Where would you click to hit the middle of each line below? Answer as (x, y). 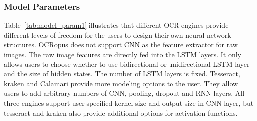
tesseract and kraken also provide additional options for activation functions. (121, 112)
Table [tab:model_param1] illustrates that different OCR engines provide (116, 25)
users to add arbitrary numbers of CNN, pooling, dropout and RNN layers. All (124, 93)
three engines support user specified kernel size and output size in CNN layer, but (129, 102)
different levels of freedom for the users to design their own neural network (118, 34)
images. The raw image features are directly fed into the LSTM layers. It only (123, 54)
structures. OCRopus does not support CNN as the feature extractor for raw (121, 44)
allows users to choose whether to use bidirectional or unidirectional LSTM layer (127, 64)
